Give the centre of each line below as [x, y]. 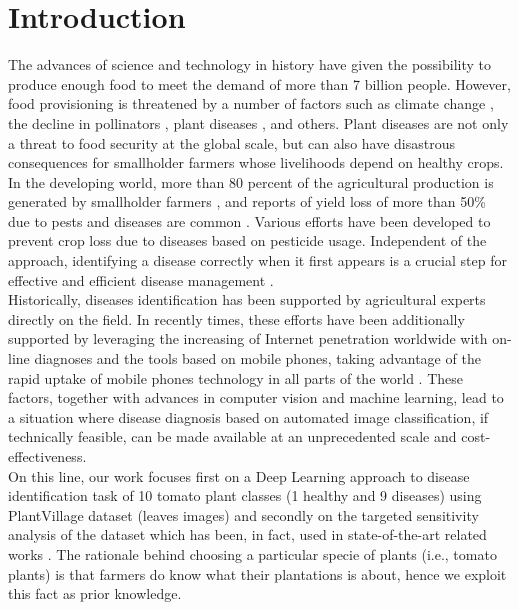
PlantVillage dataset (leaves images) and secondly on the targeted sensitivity [243, 514]
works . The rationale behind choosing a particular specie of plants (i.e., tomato [252, 553]
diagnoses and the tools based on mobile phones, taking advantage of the [257, 358]
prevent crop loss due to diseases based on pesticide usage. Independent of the [247, 240]
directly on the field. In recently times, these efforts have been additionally [236, 318]
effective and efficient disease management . [141, 279]
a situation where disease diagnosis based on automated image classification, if [248, 416]
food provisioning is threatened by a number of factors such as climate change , [251, 103]
